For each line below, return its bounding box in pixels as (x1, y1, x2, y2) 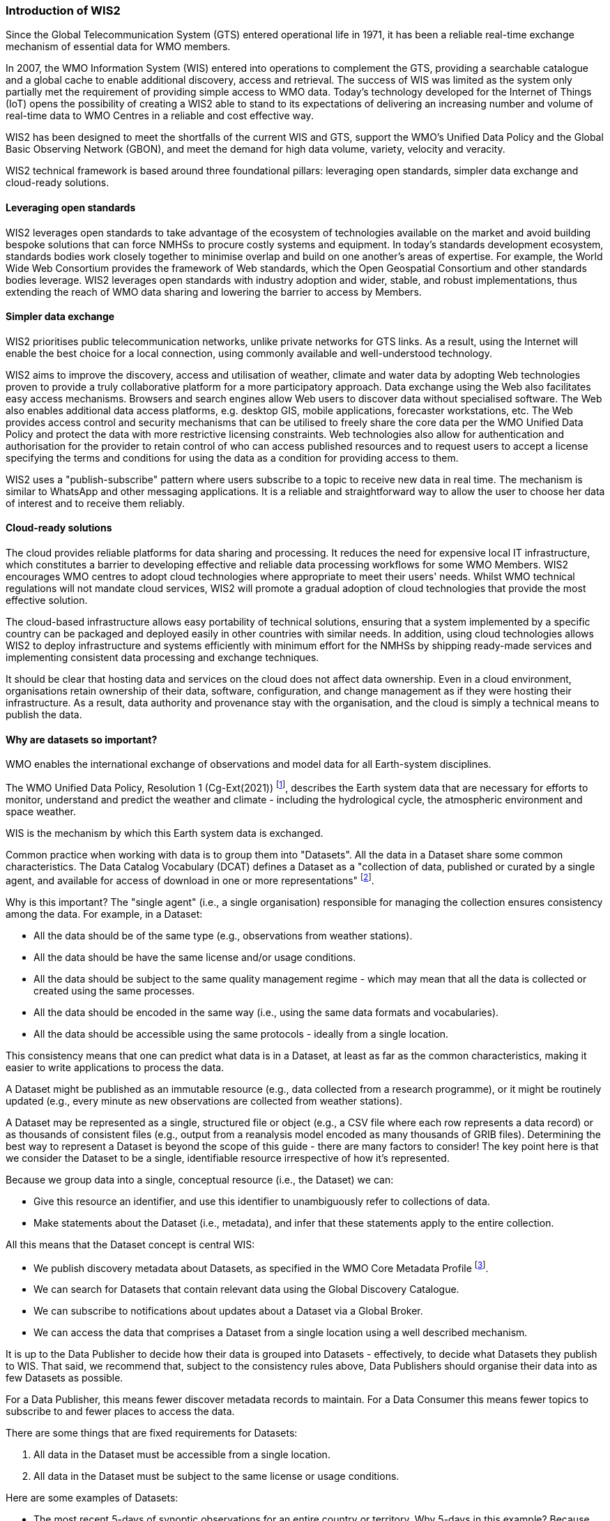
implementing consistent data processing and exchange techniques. (6, 651, 319, 664)
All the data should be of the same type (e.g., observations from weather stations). (33, 929, 413, 941)
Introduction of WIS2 (6, 3, 121, 17)
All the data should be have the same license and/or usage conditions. (33, 951, 356, 963)
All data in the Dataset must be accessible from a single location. (33, 1448, 330, 1461)
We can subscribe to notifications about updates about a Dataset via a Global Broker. (33, 1305, 423, 1317)
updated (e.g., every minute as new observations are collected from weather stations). (6, 1094, 403, 1107)
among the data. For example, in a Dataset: (6, 907, 203, 920)
